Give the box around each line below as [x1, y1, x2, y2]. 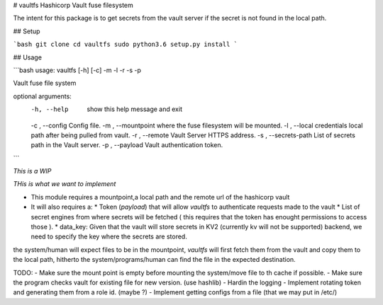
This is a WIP [13, 167, 52, 175]
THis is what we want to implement [13, 180, 116, 188]
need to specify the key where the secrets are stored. [30, 232, 187, 241]
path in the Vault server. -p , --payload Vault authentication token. [30, 141, 223, 149]
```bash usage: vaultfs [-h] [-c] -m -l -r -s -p [13, 66, 142, 74]
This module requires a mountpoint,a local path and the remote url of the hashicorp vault [30, 192, 290, 201]
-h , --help [30, 105, 69, 113]
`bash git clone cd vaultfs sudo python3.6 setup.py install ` [13, 40, 238, 49]
